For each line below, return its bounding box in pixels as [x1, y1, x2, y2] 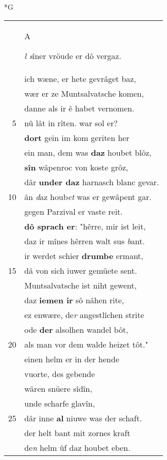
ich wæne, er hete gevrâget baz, [24, 72, 137, 84]
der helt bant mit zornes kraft [24, 426, 130, 439]
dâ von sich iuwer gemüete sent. [24, 264, 137, 276]
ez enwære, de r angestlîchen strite [24, 308, 144, 321]
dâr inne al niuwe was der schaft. [24, 412, 142, 424]
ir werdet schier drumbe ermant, [24, 249, 144, 262]
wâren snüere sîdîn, [24, 382, 92, 394]
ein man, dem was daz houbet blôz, [24, 146, 152, 158]
